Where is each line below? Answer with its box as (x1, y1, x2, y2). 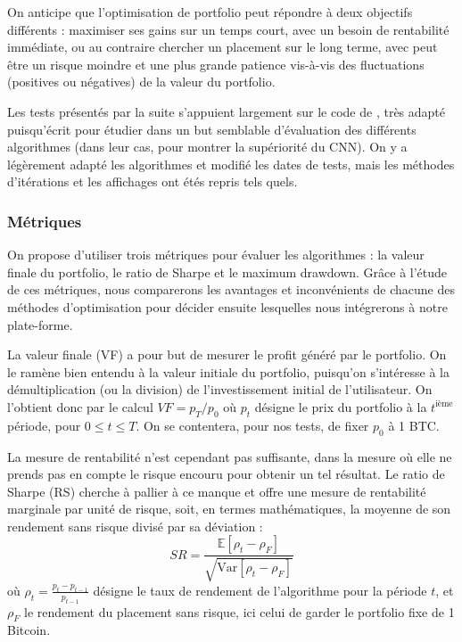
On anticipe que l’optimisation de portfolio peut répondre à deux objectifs (7, 3, 413, 21)
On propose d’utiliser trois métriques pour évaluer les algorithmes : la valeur (7, 245, 425, 264)
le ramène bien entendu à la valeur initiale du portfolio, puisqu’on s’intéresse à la (7, 362, 450, 381)
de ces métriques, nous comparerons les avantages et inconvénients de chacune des (7, 280, 455, 299)
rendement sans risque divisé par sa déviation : (7, 516, 263, 535)
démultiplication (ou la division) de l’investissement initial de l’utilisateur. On (7, 380, 433, 399)
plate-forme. (7, 315, 73, 333)
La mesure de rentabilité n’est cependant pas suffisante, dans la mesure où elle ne (7, 447, 452, 465)
